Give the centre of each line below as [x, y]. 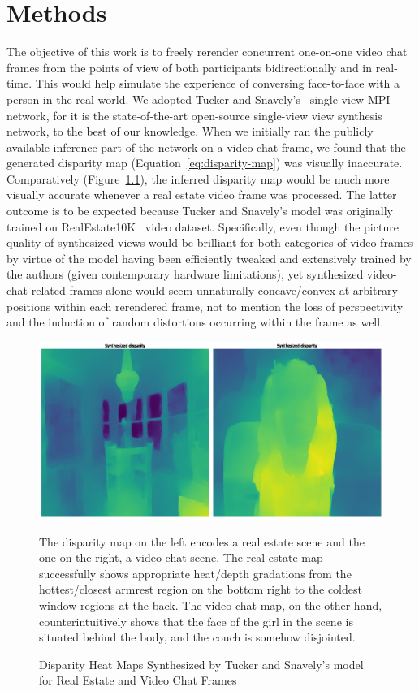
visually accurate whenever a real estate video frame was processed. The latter [202, 194]
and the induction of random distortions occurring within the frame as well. [195, 322]
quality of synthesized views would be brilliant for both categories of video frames [210, 242]
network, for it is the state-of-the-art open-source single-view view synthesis [194, 115]
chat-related [36, 290]
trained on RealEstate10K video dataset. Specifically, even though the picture [203, 226]
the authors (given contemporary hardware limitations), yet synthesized [185, 274]
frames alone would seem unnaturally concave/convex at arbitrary [233, 290]
